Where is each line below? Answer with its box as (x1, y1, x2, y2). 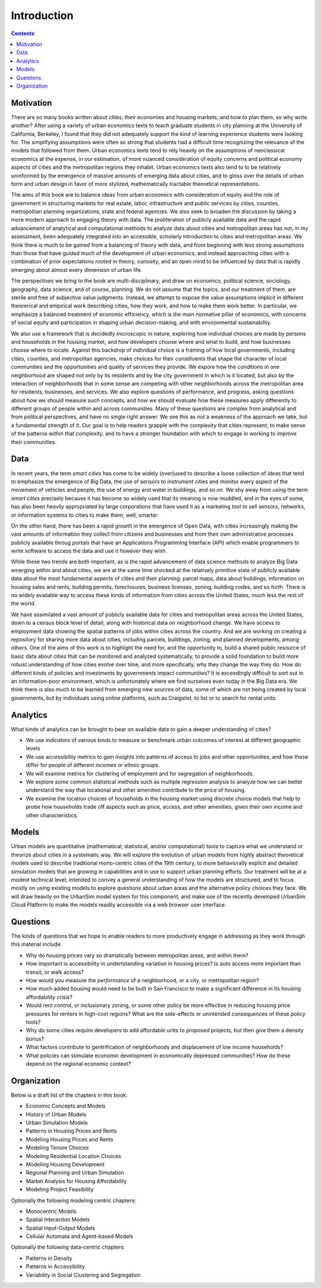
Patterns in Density (26, 1255, 73, 1262)
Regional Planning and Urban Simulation (26, 1169, 124, 1177)
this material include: (11, 941, 62, 948)
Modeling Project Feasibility (26, 1186, 94, 1193)
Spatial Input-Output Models (26, 1224, 95, 1231)
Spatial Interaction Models (26, 1216, 90, 1223)
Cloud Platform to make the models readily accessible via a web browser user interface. (11, 901, 226, 908)
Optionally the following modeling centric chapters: (11, 1197, 136, 1204)
